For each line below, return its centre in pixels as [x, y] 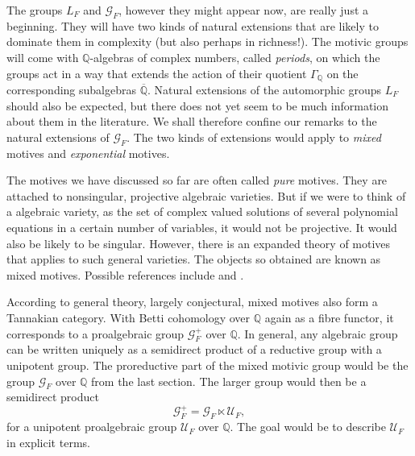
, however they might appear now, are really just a [244, 10]
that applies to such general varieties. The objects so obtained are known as [194, 259]
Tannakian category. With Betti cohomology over [129, 317]
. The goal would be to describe [308, 427]
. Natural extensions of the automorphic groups [265, 90]
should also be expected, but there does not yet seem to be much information [198, 105]
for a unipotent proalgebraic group [92, 427]
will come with [43, 57]
